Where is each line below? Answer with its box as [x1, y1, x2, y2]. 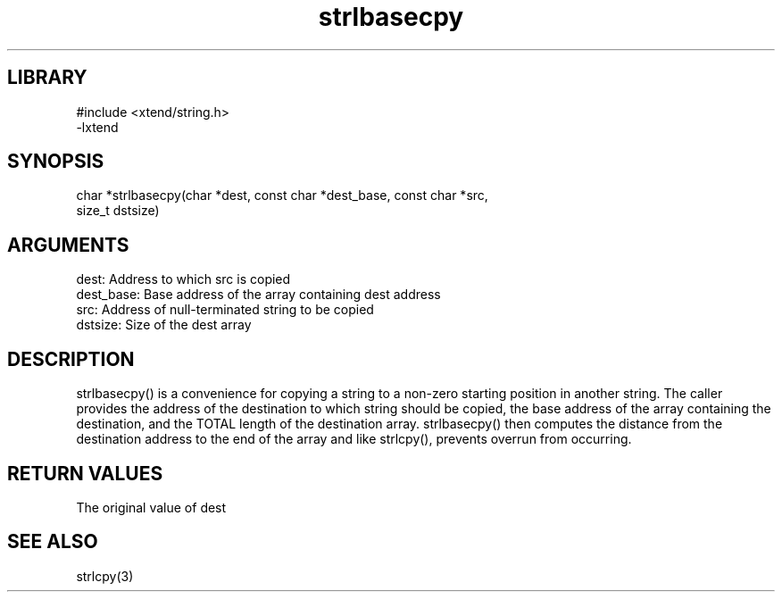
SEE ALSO [7, 530, 98, 553]
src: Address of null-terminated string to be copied [76, 302, 374, 318]
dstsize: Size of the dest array [76, 317, 252, 333]
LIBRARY [7, 66, 87, 89]
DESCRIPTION [7, 347, 135, 370]
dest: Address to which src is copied [76, 271, 291, 287]
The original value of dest [76, 499, 227, 515]
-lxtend [76, 119, 119, 135]
